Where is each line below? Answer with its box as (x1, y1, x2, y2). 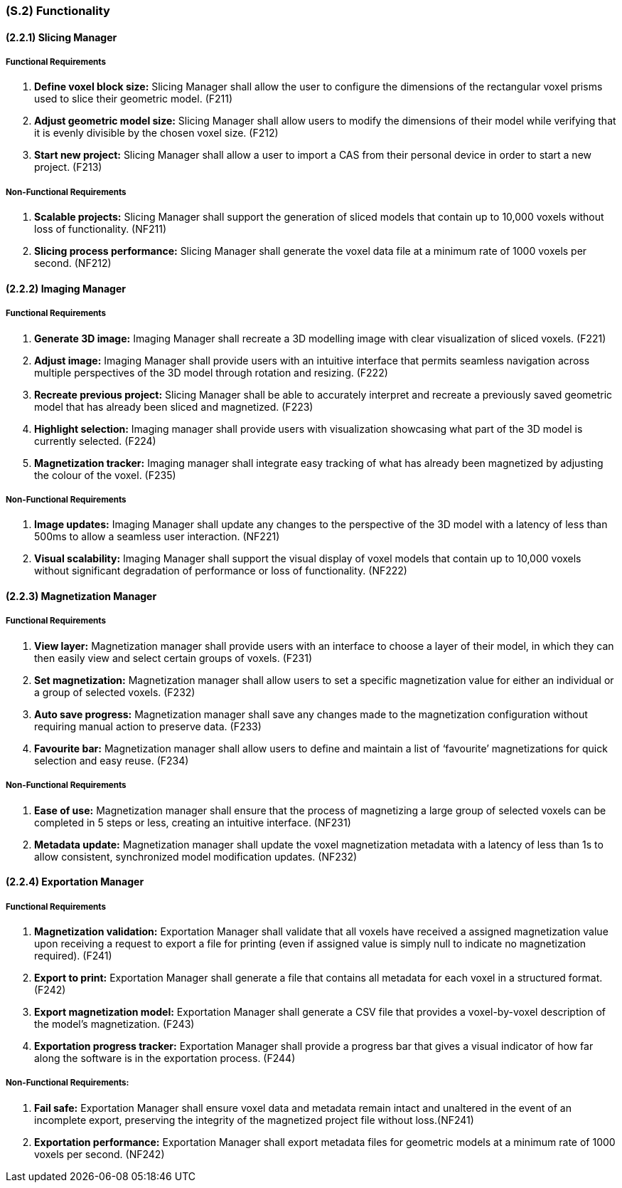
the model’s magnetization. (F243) (34, 1017, 195, 1030)
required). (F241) (34, 949, 112, 962)
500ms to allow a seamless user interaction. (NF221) (34, 530, 280, 543)
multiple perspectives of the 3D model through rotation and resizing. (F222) (34, 366, 388, 379)
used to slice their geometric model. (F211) (34, 93, 233, 105)
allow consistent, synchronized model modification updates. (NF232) (34, 850, 358, 863)
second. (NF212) (34, 257, 112, 270)
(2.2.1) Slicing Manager (6, 31, 117, 43)
